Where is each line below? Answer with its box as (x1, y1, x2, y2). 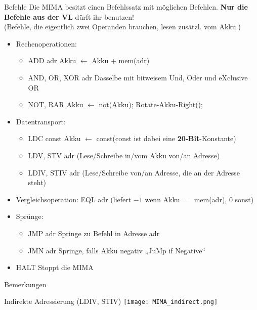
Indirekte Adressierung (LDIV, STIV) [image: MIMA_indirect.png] (4, 296, 218, 306)
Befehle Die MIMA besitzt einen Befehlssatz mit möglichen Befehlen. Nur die (4, 2, 248, 12)
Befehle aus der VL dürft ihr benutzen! (4, 11, 135, 22)
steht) (28, 177, 47, 188)
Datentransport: (16, 116, 66, 126)
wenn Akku (145, 194, 180, 204)
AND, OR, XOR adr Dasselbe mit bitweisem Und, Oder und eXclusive (28, 72, 248, 82)
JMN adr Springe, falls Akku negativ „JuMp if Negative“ (28, 245, 206, 255)
